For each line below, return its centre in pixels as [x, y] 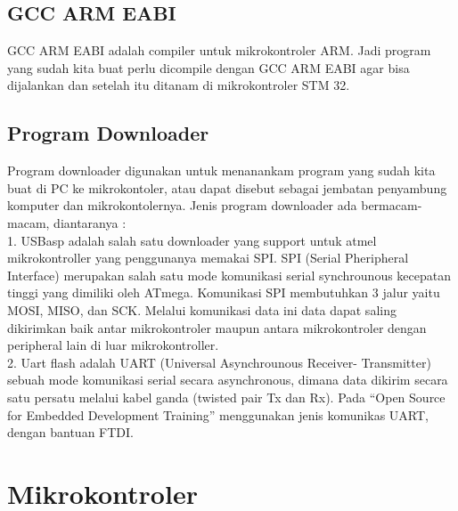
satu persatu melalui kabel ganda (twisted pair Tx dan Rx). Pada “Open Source [226, 397]
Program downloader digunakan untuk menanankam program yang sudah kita [221, 170]
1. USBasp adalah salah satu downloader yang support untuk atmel [192, 240]
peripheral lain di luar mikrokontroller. [113, 345]
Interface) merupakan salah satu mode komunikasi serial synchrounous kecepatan [229, 275]
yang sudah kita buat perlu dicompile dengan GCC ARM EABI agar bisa [209, 67]
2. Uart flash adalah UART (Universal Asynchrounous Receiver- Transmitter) [219, 362]
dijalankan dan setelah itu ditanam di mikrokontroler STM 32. [179, 85]
